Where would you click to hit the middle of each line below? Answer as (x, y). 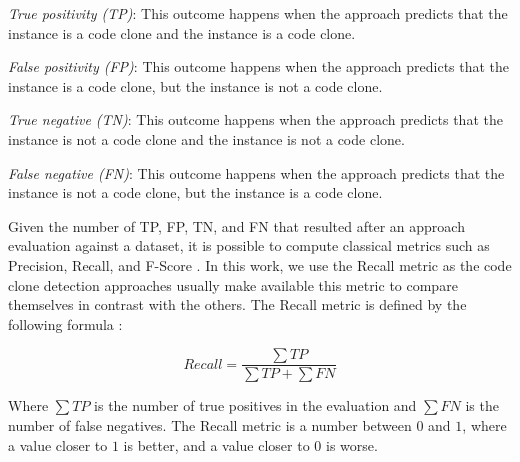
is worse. (352, 444)
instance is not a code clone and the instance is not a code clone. (206, 138)
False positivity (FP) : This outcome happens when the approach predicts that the (259, 66)
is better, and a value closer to (216, 444)
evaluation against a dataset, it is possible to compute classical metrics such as (249, 245)
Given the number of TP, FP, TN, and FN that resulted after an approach (236, 225)
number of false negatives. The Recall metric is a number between (210, 424)
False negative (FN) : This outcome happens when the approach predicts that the (256, 172)
